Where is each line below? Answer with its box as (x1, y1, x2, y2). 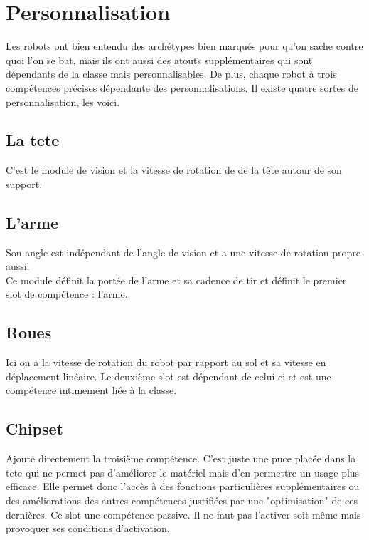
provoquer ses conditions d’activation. (6, 521, 170, 536)
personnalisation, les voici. (6, 94, 120, 109)
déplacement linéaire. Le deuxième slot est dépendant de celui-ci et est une (6, 368, 331, 383)
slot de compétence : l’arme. (6, 286, 128, 301)
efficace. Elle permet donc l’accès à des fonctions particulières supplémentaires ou (6, 479, 360, 494)
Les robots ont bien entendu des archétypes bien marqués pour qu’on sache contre (6, 38, 363, 53)
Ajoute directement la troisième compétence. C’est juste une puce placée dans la (6, 451, 356, 466)
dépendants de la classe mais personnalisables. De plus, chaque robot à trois (6, 66, 337, 81)
